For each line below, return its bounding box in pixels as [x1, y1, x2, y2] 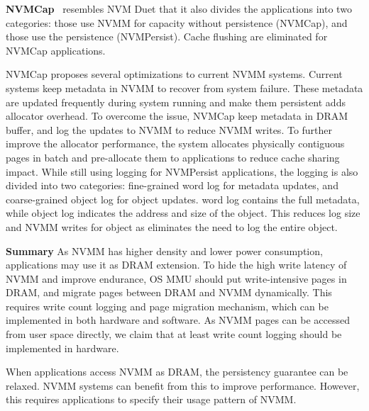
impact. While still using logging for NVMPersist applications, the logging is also [6, 164, 358, 179]
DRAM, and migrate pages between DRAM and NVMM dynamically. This [6, 285, 332, 300]
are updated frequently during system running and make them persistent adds [6, 94, 346, 109]
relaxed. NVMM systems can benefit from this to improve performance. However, [6, 378, 360, 393]
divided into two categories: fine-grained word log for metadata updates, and [6, 178, 338, 193]
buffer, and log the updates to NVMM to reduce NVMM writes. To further [6, 122, 333, 137]
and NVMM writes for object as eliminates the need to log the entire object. [6, 219, 338, 234]
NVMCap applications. [6, 43, 106, 57]
